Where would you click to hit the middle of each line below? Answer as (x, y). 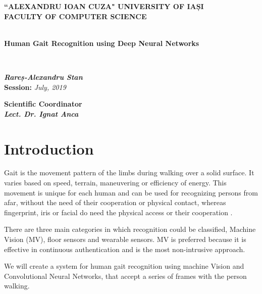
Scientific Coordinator (43, 104)
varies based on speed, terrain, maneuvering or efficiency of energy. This (115, 183)
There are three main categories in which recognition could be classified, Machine (130, 229)
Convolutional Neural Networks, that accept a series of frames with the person (125, 276)
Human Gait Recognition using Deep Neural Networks (102, 43)
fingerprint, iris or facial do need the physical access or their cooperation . (118, 212)
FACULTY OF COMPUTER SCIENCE (75, 16)
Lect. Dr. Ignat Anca (41, 113)
